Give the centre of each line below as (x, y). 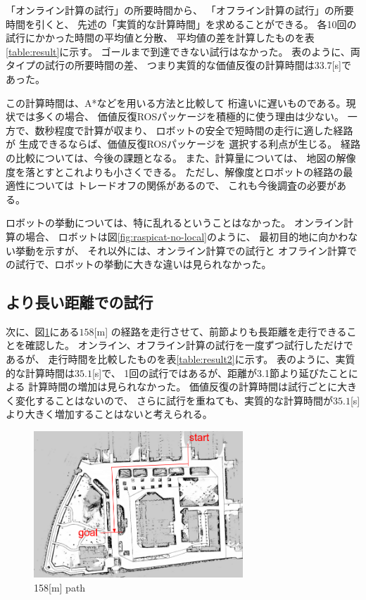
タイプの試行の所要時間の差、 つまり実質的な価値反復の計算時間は (160, 65)
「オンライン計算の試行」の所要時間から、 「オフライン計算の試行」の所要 (180, 10)
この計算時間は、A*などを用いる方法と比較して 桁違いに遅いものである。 (176, 102)
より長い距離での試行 (80, 302)
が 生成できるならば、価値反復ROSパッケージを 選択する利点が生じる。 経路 (183, 144)
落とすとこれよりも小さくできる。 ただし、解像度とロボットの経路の (184, 171)
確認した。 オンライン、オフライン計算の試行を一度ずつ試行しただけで (189, 345)
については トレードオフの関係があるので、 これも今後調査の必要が (181, 185)
